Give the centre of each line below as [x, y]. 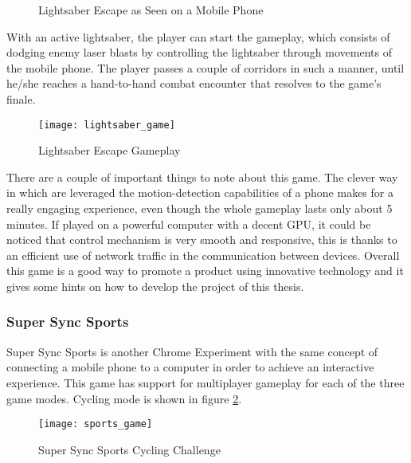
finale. [21, 98]
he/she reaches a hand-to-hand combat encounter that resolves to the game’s [194, 83]
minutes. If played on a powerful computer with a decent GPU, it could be [189, 224]
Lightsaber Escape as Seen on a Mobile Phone [151, 10]
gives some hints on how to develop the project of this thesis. [155, 286]
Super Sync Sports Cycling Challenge [129, 449]
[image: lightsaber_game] [107, 125]
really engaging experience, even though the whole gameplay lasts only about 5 [200, 208]
